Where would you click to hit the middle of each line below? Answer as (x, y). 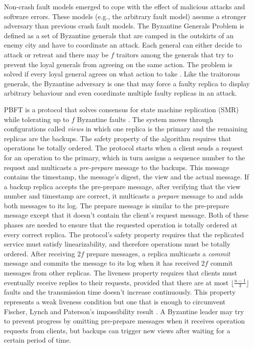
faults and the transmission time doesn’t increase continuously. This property (120, 292)
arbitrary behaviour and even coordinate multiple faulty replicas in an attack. (120, 93)
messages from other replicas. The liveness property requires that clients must (121, 273)
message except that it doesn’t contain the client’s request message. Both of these (126, 215)
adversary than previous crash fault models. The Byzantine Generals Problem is (124, 26)
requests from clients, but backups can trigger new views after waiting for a (117, 330)
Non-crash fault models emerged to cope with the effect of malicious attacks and (125, 6)
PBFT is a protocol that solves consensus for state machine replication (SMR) (121, 109)
